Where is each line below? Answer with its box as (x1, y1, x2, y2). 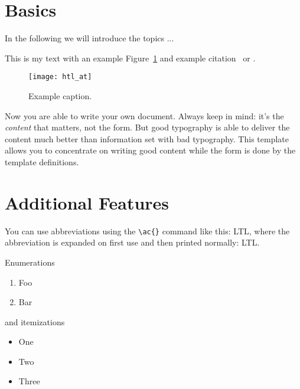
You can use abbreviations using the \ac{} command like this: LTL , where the (5, 224, 290, 237)
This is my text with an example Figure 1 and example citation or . (5, 51, 256, 64)
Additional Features (5, 190, 169, 214)
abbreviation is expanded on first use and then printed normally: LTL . (5, 236, 260, 249)
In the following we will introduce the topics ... (5, 32, 174, 44)
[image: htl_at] (28, 73, 92, 81)
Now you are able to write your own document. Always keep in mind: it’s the (5, 109, 284, 122)
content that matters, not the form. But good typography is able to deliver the (5, 121, 290, 133)
